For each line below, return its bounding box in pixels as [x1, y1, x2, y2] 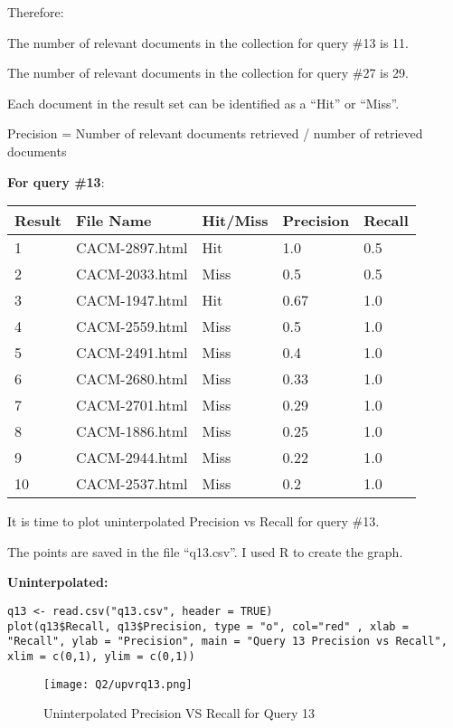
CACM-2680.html [75, 368, 188, 390]
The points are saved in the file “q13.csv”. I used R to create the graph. [7, 542, 403, 561]
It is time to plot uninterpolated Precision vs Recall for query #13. [7, 512, 380, 531]
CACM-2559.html [75, 316, 188, 337]
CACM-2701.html [75, 394, 188, 416]
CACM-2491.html [75, 342, 188, 364]
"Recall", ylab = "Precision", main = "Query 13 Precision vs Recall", [7, 635, 448, 648]
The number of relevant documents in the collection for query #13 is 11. [7, 33, 410, 52]
